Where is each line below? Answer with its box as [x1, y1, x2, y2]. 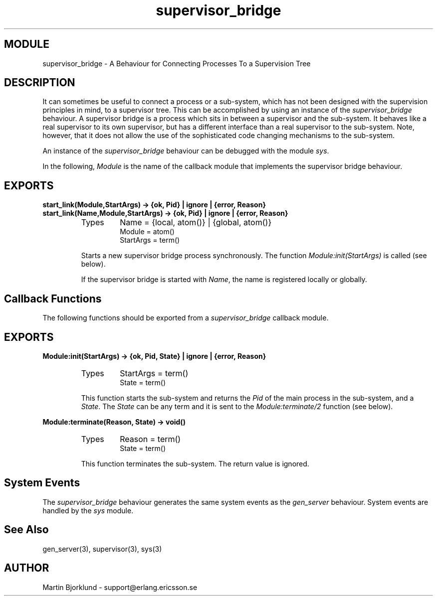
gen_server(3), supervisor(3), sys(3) [42, 544, 162, 553]
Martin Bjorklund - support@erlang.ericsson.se [42, 583, 198, 592]
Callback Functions [4, 292, 102, 305]
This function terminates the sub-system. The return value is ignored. [81, 459, 309, 468]
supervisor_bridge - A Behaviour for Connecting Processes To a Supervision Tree [42, 59, 311, 68]
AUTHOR [4, 562, 49, 575]
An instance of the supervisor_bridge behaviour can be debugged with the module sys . [42, 147, 329, 155]
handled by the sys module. [42, 506, 134, 515]
